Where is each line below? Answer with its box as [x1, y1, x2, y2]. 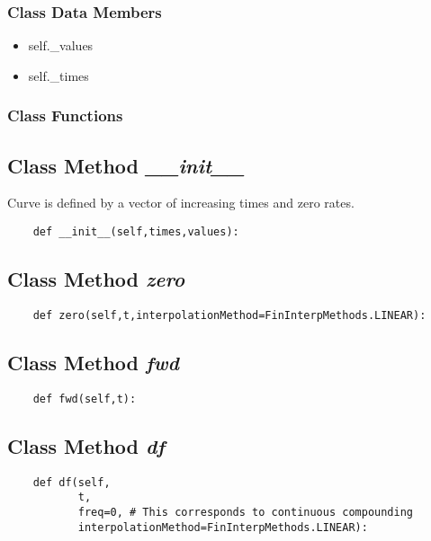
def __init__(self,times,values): [32, 226, 239, 239]
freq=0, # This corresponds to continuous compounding [77, 505, 414, 519]
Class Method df [7, 431, 165, 459]
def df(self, [32, 475, 111, 489]
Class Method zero [7, 265, 185, 293]
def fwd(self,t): [32, 392, 137, 405]
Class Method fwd [7, 348, 179, 376]
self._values [28, 36, 94, 55]
